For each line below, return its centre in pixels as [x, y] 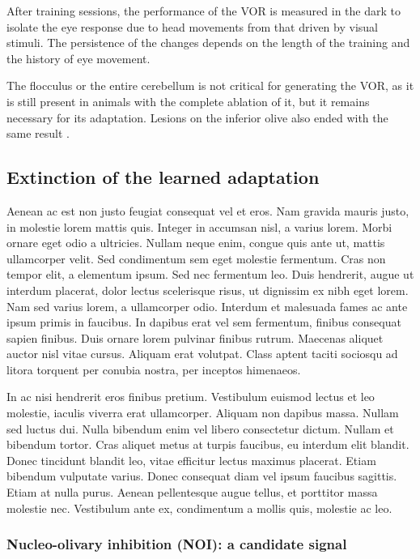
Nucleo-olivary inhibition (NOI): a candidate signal [177, 544]
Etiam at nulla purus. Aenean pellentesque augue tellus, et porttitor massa [192, 492]
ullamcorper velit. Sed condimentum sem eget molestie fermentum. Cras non [196, 258]
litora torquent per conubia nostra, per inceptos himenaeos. [154, 369]
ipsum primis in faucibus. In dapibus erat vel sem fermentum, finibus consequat [204, 322]
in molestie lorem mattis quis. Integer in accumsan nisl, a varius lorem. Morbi [199, 226]
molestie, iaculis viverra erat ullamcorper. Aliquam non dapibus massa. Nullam [203, 413]
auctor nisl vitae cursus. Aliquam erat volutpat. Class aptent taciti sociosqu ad [202, 354]
